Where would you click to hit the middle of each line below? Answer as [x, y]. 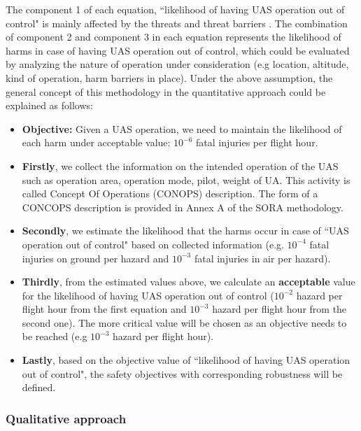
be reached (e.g [55, 336]
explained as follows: [49, 105]
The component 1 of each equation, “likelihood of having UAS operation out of [175, 9]
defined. [39, 387]
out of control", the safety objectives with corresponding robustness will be [182, 373]
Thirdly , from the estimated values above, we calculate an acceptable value [189, 282]
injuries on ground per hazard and [95, 258]
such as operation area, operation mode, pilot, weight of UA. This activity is [186, 179]
